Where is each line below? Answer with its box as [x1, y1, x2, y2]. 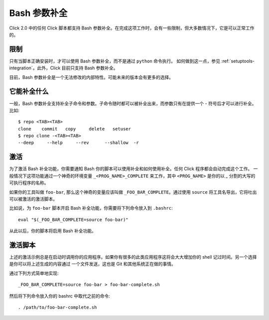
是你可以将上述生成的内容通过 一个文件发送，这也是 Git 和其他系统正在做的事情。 [9, 261, 176, 267]
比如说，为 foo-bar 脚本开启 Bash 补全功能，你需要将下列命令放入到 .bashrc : [9, 205, 173, 211]
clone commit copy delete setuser [18, 126, 132, 132]
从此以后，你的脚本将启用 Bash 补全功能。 [9, 228, 97, 234]
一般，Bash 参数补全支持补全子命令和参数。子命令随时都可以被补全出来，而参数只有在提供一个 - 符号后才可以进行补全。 [9, 100, 257, 106]
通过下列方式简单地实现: [9, 270, 59, 276]
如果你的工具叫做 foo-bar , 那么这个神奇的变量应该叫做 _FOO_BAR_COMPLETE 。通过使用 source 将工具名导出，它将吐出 [9, 189, 257, 195]
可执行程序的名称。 [9, 180, 49, 186]
